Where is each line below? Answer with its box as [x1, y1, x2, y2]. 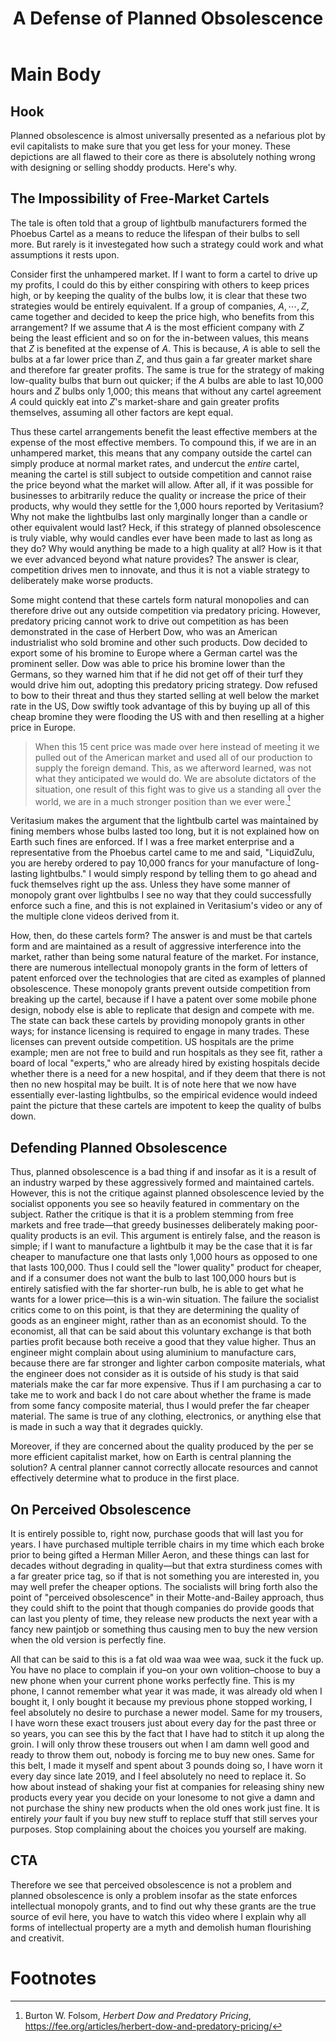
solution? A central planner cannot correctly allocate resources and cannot [10, 1462, 318, 1474]
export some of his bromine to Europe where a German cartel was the [10, 647, 298, 659]
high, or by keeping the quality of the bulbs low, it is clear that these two [10, 289, 307, 301]
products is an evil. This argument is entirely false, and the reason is [40, 1230, 321, 1242]
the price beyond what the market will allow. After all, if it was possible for [10, 478, 314, 491]
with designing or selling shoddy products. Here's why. [10, 162, 237, 173]
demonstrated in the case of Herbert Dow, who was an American [10, 625, 278, 637]
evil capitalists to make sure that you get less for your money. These [10, 140, 291, 152]
